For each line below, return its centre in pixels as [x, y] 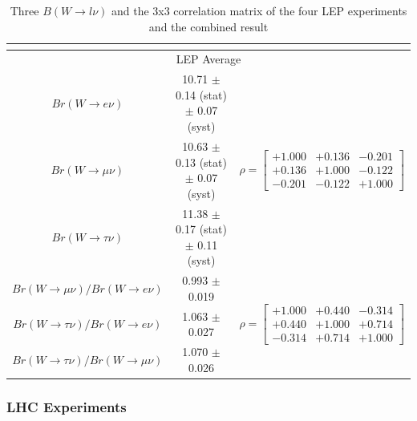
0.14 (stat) [201, 94]
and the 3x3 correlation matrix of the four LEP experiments [259, 10]
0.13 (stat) [201, 162]
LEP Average [208, 59]
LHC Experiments [67, 406]
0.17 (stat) [201, 229]
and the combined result [208, 26]
